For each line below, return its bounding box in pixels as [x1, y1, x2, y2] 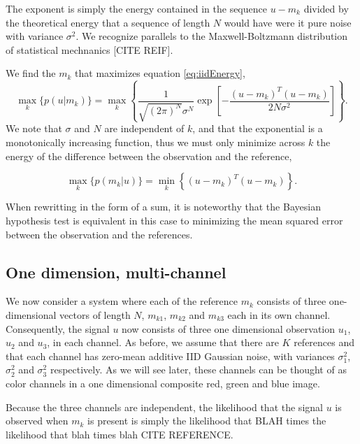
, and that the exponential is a [192, 121, 323, 136]
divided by [303, 1, 349, 15]
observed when [6, 413, 69, 428]
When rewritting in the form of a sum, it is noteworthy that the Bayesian [6, 199, 321, 214]
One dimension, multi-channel [6, 261, 226, 282]
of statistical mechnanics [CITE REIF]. [6, 42, 173, 57]
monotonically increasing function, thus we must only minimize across [6, 135, 305, 150]
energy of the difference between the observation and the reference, [6, 148, 292, 163]
